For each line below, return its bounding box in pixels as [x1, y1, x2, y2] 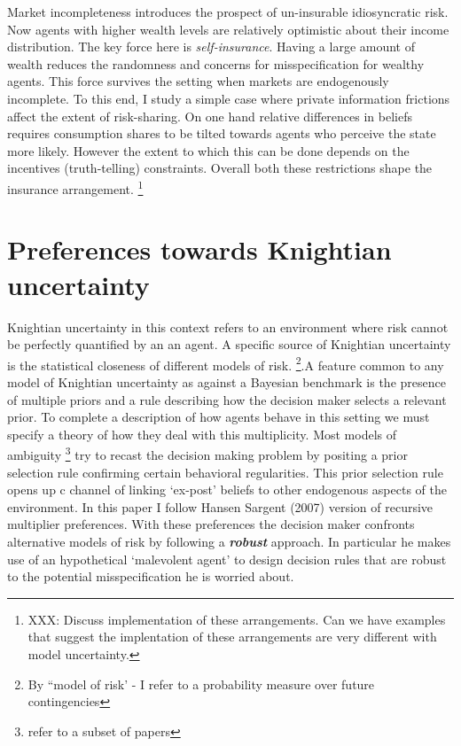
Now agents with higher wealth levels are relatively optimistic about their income [7, 19, 449, 38]
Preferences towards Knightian [7, 231, 392, 268]
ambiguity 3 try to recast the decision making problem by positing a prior [7, 443, 408, 463]
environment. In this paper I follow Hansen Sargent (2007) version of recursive [7, 497, 434, 516]
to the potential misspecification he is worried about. [7, 567, 294, 586]
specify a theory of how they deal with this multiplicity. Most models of [7, 424, 397, 443]
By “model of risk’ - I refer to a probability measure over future [27, 674, 375, 693]
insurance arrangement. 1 [7, 176, 144, 198]
